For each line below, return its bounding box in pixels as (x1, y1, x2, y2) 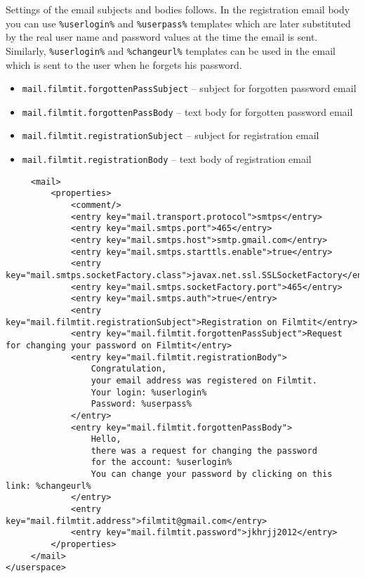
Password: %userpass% (91, 399, 192, 409)
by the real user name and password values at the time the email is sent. (6, 29, 318, 44)
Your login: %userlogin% (91, 387, 207, 398)
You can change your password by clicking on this (91, 469, 333, 480)
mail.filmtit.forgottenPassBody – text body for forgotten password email (22, 104, 353, 119)
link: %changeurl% (6, 480, 91, 491)
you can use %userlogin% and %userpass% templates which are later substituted (6, 15, 351, 30)
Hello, (91, 434, 121, 445)
